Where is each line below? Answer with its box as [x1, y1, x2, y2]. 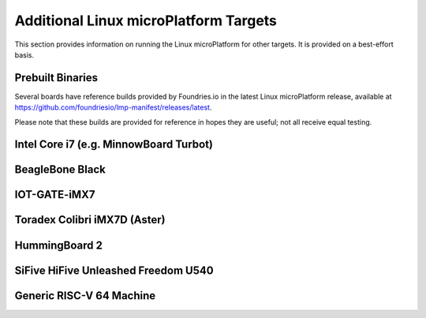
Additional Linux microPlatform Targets [14, 12, 278, 29]
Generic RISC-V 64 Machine [14, 289, 156, 302]
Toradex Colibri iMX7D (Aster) [14, 213, 166, 226]
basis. [14, 50, 35, 59]
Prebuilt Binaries [14, 71, 99, 84]
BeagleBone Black [14, 163, 106, 177]
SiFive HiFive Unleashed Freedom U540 [14, 264, 214, 277]
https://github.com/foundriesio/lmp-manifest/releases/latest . [14, 103, 212, 112]
